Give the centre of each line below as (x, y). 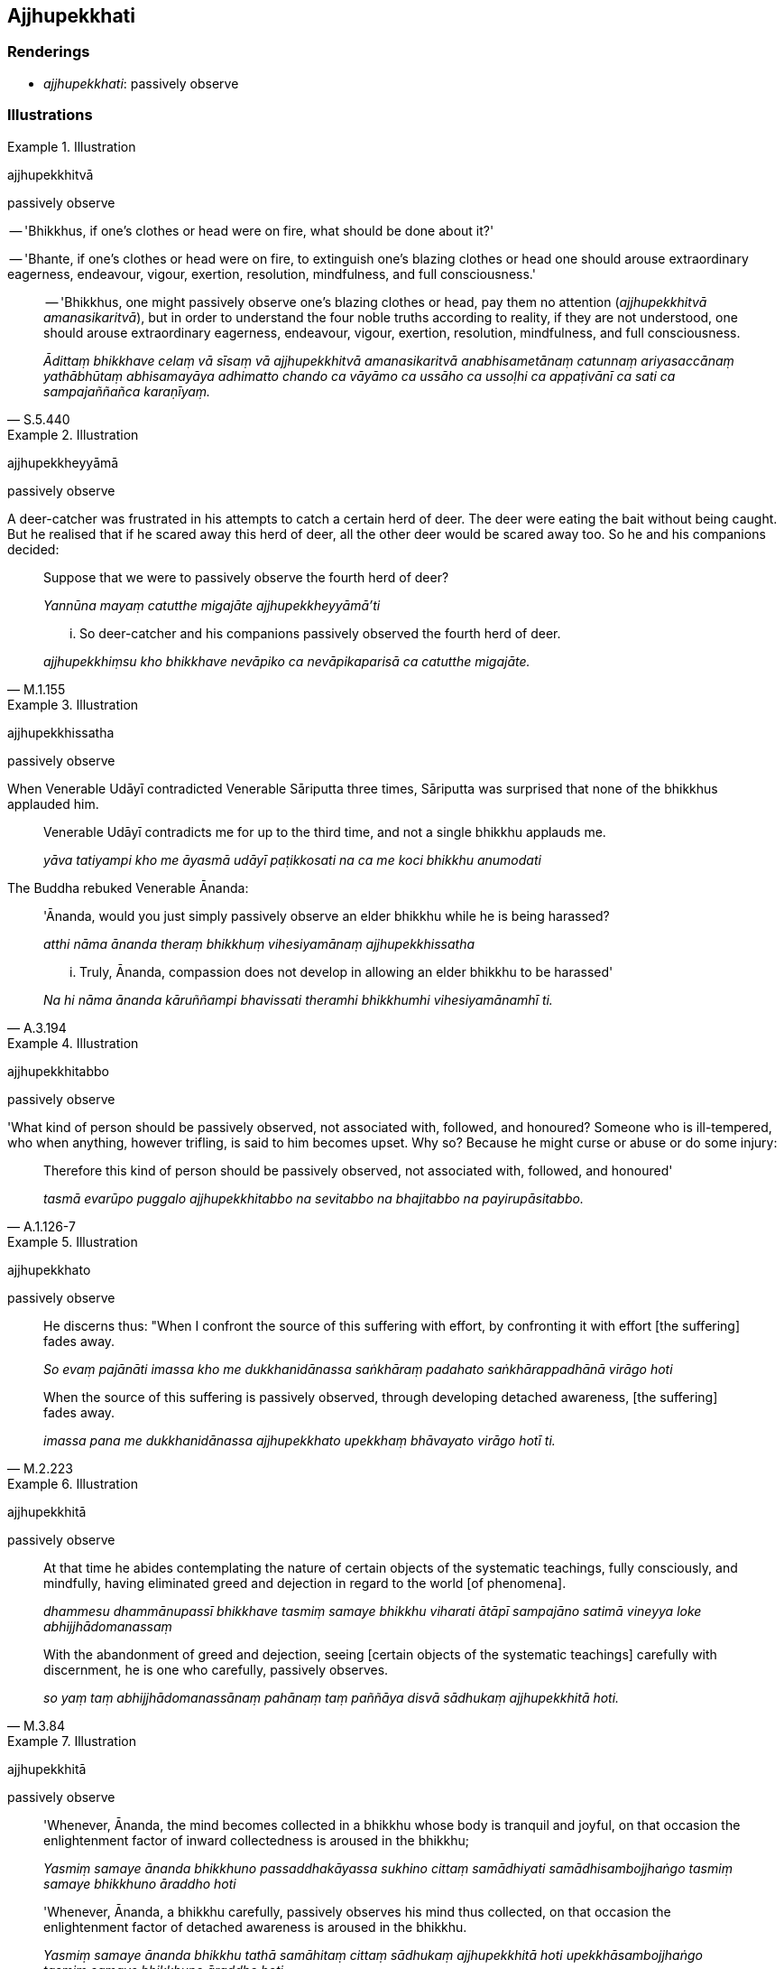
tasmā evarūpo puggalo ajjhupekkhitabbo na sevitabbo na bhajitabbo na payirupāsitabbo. (314, 1198)
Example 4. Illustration (73, 1043)
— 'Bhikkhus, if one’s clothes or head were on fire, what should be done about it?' (252, 230)
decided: (33, 549)
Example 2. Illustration (73, 434)
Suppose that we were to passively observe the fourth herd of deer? (246, 577)
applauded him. (53, 803)
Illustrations (50, 115)
